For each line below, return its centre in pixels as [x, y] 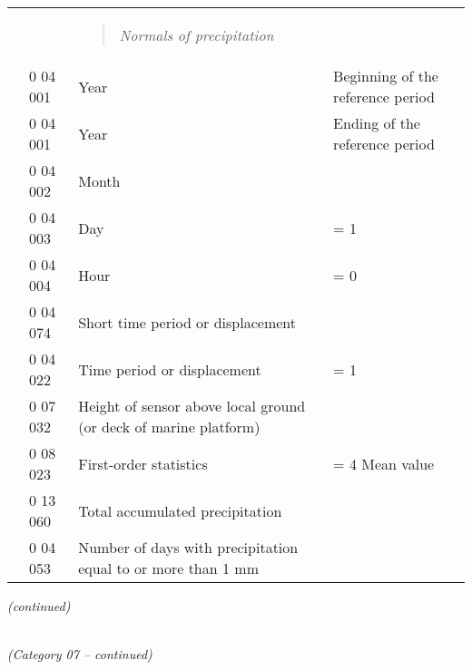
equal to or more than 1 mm [168, 568]
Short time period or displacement [187, 322]
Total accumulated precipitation [180, 510]
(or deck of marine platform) [169, 427]
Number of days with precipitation [188, 547]
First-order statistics [143, 463]
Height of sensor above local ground [192, 406]
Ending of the [377, 123]
